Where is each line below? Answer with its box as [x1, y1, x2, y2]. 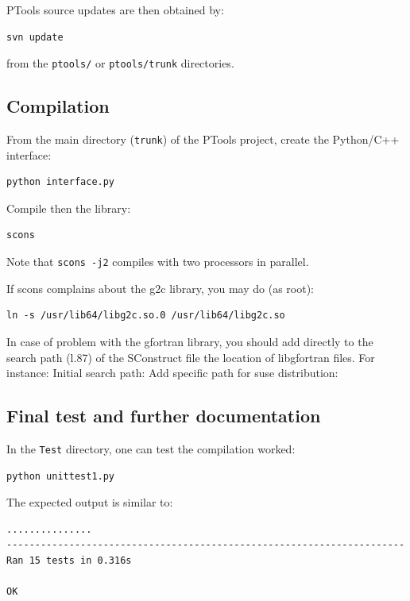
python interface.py [6, 176, 115, 188]
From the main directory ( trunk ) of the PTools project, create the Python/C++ [6, 131, 400, 148]
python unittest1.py [6, 470, 115, 482]
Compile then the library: [6, 199, 131, 216]
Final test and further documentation [6, 403, 321, 428]
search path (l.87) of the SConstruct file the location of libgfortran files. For [6, 349, 375, 365]
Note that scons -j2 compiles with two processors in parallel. [6, 253, 309, 270]
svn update [6, 31, 64, 43]
